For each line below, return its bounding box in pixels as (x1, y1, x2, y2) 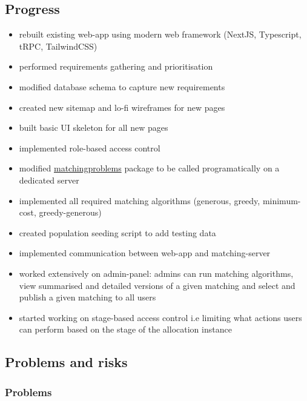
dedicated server (19, 173, 79, 186)
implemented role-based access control (19, 141, 160, 154)
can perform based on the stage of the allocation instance (19, 323, 232, 336)
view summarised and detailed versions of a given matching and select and (19, 279, 295, 291)
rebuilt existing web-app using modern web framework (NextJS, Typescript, (19, 28, 302, 41)
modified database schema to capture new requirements (19, 80, 225, 93)
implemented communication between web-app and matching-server (19, 247, 271, 259)
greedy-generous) (39, 206, 102, 219)
